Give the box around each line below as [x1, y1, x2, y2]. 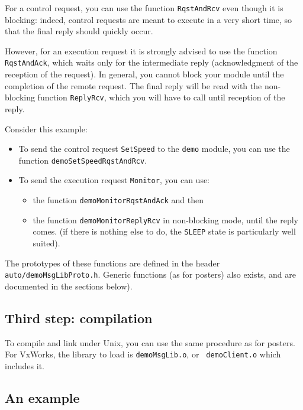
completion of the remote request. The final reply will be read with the [5, 79, 262, 92]
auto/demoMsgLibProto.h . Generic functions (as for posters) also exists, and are [5, 268, 296, 281]
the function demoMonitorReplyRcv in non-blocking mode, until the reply [33, 213, 299, 226]
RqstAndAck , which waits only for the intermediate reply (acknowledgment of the [5, 56, 298, 69]
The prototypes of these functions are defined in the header [5, 256, 220, 269]
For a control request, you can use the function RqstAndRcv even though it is [5, 2, 283, 14]
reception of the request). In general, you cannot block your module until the [5, 68, 284, 80]
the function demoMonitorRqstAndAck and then [33, 194, 204, 206]
